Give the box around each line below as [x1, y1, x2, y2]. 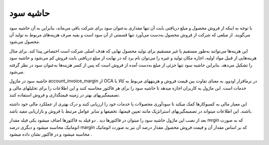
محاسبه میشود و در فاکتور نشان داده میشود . [9, 131, 92, 137]
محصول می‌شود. [9, 39, 40, 45]
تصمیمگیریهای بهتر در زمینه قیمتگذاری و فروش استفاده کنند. [9, 92, 120, 98]
